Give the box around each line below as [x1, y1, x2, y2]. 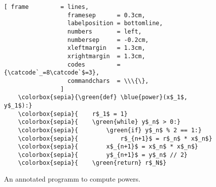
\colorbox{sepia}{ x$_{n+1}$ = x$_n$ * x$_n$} [18, 143, 198, 150]
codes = [67, 61, 121, 68]
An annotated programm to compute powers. [4, 174, 141, 184]
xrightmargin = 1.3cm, [67, 52, 145, 60]
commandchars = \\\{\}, [67, 77, 149, 84]
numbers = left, [67, 28, 142, 35]
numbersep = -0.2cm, [67, 36, 149, 43]
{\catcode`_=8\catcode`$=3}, [4, 69, 100, 76]
